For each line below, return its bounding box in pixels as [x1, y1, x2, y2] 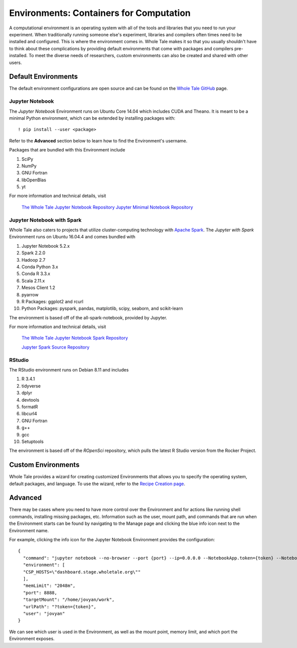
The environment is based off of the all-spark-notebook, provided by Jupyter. [9, 314, 168, 320]
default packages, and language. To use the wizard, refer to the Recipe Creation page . [9, 481, 186, 487]
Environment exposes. [9, 636, 55, 642]
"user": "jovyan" [23, 611, 65, 616]
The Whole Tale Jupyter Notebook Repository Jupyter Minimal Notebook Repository [21, 204, 193, 210]
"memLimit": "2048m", [23, 583, 76, 588]
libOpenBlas [21, 177, 47, 183]
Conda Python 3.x [21, 264, 58, 270]
